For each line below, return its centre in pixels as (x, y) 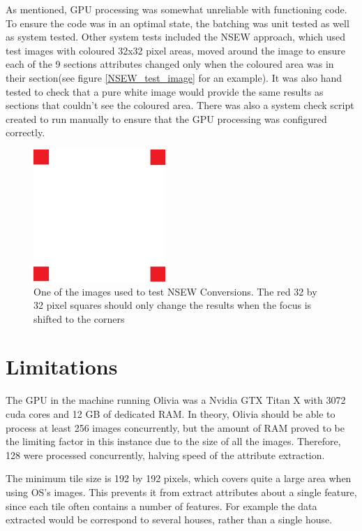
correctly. (25, 132)
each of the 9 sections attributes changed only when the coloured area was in (170, 64)
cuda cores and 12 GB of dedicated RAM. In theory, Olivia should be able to (171, 414)
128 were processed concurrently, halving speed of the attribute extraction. (165, 454)
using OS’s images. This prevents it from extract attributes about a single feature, (181, 492)
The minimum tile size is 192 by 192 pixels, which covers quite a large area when (179, 478)
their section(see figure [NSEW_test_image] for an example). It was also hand (174, 77)
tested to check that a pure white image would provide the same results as (165, 91)
